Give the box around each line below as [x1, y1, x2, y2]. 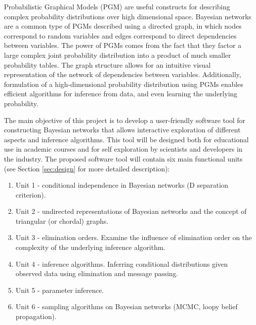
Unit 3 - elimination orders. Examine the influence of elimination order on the [15, 232, 252, 243]
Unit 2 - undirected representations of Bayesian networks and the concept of [15, 206, 247, 216]
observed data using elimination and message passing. [15, 268, 178, 279]
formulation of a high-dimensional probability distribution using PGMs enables [4, 79, 243, 89]
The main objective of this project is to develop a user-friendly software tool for [4, 115, 246, 125]
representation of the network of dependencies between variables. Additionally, [4, 69, 241, 80]
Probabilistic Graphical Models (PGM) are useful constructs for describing [4, 1, 230, 11]
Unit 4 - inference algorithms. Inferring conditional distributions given [15, 258, 228, 269]
